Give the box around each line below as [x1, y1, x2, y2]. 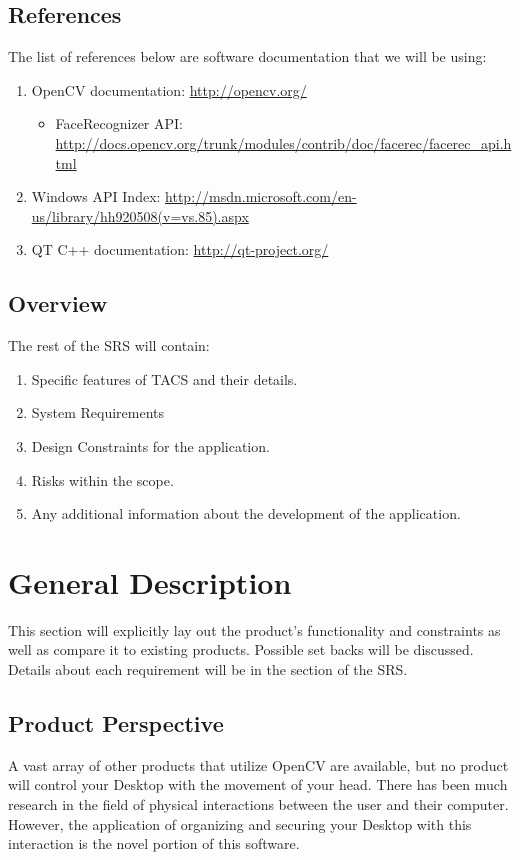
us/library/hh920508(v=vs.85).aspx [31, 205, 249, 226]
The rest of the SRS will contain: [8, 335, 210, 356]
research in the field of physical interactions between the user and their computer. [8, 794, 509, 815]
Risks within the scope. [31, 469, 174, 490]
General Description [8, 561, 292, 602]
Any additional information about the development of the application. [31, 503, 461, 524]
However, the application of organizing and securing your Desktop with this [8, 813, 472, 834]
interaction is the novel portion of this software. [8, 833, 300, 854]
